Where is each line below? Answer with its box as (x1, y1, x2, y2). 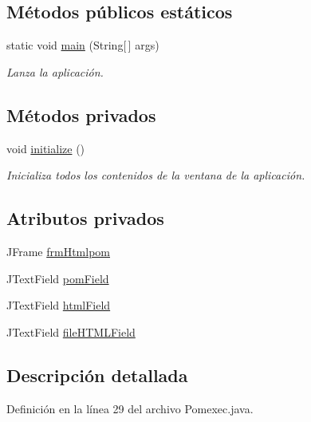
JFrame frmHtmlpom (6, 243, 110, 259)
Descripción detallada (6, 362, 188, 387)
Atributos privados (6, 206, 164, 231)
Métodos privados (6, 102, 156, 127)
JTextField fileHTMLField (6, 323, 136, 340)
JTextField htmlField (6, 297, 111, 314)
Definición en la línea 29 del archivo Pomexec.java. (6, 400, 254, 416)
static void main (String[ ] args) (6, 37, 159, 53)
